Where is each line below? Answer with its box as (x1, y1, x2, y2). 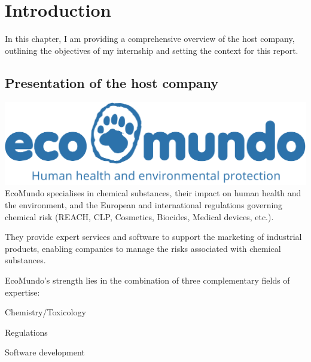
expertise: (5, 285, 40, 298)
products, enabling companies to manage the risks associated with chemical (5, 242, 281, 254)
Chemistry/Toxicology (5, 306, 86, 318)
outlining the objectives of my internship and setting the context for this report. (5, 44, 298, 56)
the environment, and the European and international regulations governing (5, 199, 283, 211)
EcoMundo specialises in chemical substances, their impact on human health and (5, 187, 301, 199)
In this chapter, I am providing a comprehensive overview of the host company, (5, 32, 295, 45)
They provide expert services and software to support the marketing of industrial (5, 230, 302, 243)
